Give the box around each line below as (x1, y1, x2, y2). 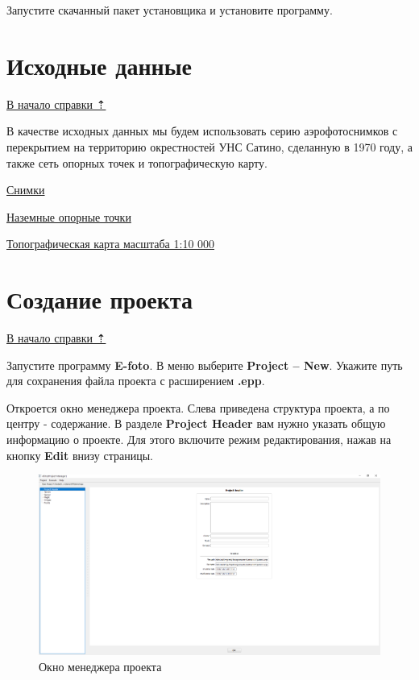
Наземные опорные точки (6, 208, 131, 225)
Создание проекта (6, 283, 193, 316)
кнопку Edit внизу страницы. (6, 446, 153, 463)
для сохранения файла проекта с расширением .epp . (6, 372, 265, 389)
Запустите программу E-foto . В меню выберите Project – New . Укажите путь (6, 356, 403, 373)
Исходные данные (6, 48, 192, 81)
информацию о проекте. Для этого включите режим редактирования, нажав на (6, 430, 392, 447)
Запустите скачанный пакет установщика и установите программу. (6, 2, 333, 18)
